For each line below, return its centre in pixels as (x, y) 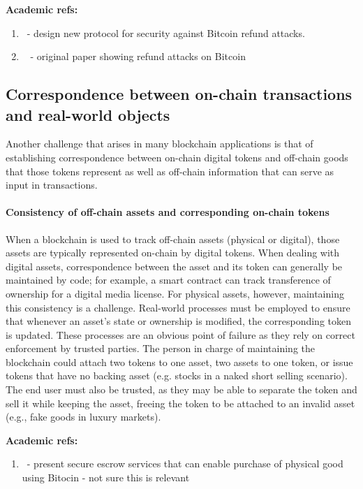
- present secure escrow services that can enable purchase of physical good (185, 464)
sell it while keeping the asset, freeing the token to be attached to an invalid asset (180, 403)
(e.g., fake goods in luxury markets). (83, 417)
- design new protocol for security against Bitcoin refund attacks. (166, 32)
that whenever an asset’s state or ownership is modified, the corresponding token (178, 321)
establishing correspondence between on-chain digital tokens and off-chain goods (177, 157)
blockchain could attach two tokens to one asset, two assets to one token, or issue (179, 362)
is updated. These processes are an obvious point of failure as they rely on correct (180, 334)
